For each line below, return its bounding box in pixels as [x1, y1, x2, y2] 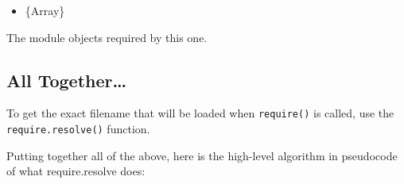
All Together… [6, 67, 127, 92]
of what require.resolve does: [6, 163, 146, 179]
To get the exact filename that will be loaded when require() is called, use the [6, 105, 394, 121]
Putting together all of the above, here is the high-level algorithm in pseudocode [6, 147, 398, 163]
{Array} [25, 2, 65, 18]
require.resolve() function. [6, 121, 150, 137]
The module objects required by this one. [6, 29, 208, 45]
